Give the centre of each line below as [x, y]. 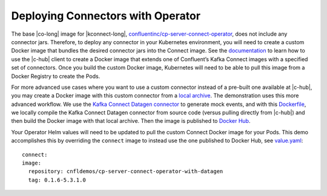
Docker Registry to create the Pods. [56, 76]
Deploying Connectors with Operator [106, 16]
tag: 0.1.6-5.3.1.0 [57, 180]
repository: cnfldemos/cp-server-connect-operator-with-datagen [126, 171]
